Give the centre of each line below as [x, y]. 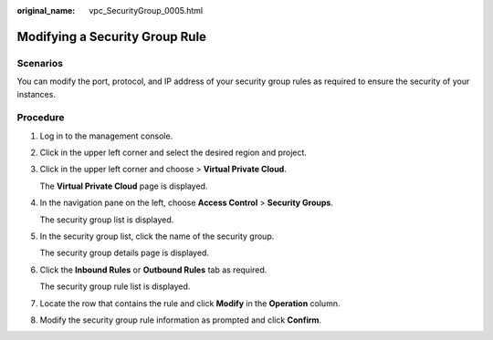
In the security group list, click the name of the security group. [157, 236]
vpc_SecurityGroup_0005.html [146, 10]
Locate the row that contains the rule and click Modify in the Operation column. [190, 303]
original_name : [46, 10]
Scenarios [40, 63]
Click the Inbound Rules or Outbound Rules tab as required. [153, 270]
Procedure [41, 118]
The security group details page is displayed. [125, 253]
